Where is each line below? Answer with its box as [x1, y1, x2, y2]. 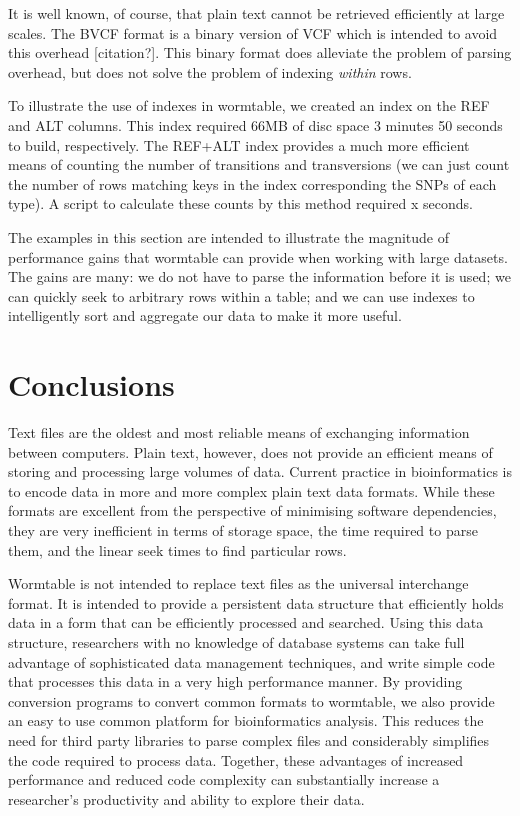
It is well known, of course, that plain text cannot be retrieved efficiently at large [8, 3, 505, 23]
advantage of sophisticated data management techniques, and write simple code [8, 651, 495, 672]
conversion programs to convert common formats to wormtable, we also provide [8, 690, 495, 711]
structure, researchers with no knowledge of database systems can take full [8, 631, 465, 652]
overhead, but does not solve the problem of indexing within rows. [8, 61, 412, 82]
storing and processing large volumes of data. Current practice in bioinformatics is [8, 461, 512, 482]
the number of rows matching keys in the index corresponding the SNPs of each [8, 173, 497, 194]
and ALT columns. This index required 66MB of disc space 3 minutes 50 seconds [8, 114, 503, 135]
